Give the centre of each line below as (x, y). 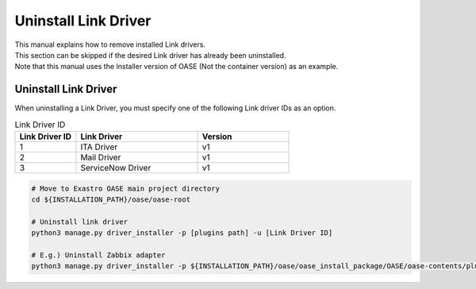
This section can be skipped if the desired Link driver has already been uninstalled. (150, 55)
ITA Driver (99, 147)
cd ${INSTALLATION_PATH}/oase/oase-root (111, 199)
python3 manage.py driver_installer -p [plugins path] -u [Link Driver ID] (182, 233)
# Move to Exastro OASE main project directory (125, 188)
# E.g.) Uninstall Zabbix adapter (98, 255)
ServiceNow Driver (116, 168)
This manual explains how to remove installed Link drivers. (110, 44)
